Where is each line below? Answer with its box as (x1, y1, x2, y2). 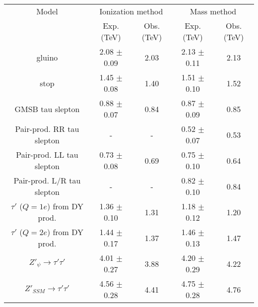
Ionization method (99, 5, 163, 17)
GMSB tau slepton (14, 103, 80, 115)
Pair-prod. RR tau (15, 123, 79, 134)
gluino (36, 51, 58, 63)
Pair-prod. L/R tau (13, 175, 81, 186)
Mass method (190, 5, 237, 17)
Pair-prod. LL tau (16, 149, 78, 160)
